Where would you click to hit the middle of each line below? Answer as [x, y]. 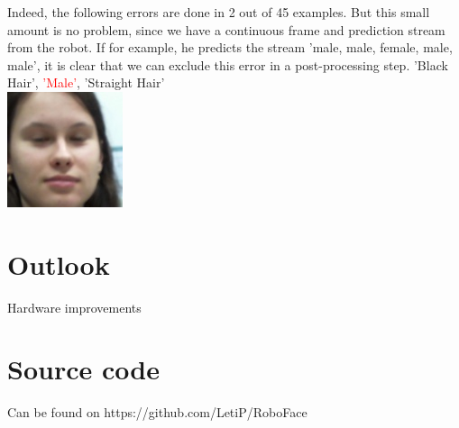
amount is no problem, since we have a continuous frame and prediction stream [226, 29]
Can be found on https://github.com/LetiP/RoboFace [157, 412]
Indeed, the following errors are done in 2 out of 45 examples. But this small [219, 12]
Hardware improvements [74, 307]
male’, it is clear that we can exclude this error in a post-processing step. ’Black [228, 64]
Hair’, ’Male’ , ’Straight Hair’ [86, 82]
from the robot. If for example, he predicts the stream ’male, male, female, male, [230, 47]
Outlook [59, 264]
